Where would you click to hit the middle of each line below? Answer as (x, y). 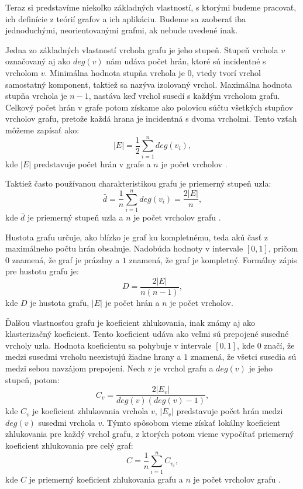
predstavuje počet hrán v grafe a (92, 163)
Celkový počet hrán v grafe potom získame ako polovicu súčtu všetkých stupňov (149, 107)
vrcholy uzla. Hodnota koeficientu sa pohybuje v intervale (109, 345)
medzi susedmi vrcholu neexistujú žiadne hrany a (93, 357)
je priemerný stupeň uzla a (75, 217)
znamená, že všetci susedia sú (243, 357)
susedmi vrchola (67, 422)
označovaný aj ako (38, 61)
